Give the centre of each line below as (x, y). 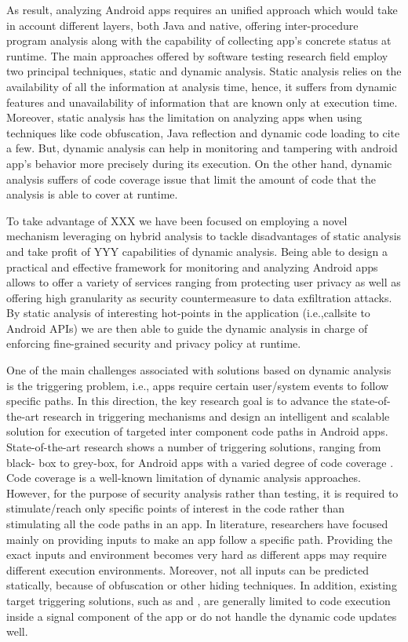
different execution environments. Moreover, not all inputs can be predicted (188, 569)
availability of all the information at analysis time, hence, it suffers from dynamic (202, 86)
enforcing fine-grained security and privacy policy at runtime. (154, 343)
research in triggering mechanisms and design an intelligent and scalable (216, 416)
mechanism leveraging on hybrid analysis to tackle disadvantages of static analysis (204, 236)
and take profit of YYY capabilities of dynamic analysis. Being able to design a (197, 251)
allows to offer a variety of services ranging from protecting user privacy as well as (204, 282)
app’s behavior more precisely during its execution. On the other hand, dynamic (199, 163)
